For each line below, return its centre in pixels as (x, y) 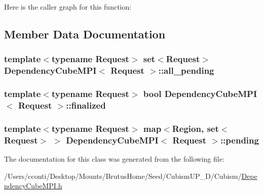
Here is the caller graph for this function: (68, 7)
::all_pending (186, 70)
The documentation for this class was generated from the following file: (114, 159)
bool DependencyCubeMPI (200, 94)
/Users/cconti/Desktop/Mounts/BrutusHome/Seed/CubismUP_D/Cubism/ (123, 176)
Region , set (195, 128)
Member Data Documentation (85, 34)
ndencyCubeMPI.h (33, 186)
